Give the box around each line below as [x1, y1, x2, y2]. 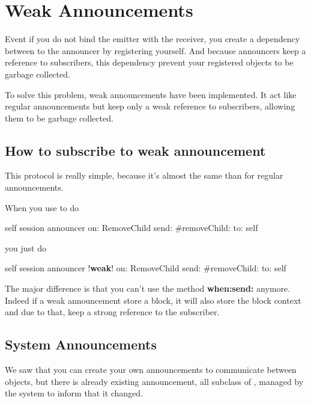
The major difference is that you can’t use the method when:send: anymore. [5, 282, 291, 295]
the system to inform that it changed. [5, 387, 143, 399]
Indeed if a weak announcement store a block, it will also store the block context [5, 294, 301, 306]
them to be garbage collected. [5, 111, 113, 124]
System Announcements [5, 335, 157, 354]
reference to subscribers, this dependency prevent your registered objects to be [5, 56, 294, 69]
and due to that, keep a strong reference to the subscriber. [5, 306, 220, 318]
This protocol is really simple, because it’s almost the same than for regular [5, 169, 283, 182]
